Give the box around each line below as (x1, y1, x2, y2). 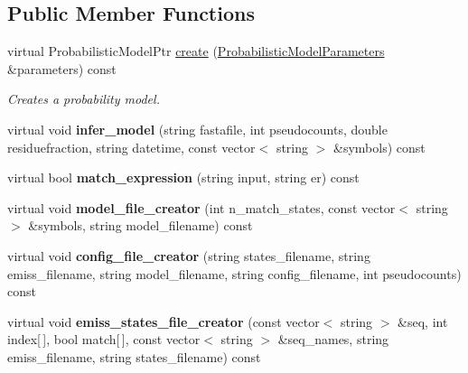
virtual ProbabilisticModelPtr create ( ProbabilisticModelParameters (7, 42, 385, 61)
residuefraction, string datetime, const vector (7, 137, 256, 156)
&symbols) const (332, 137, 426, 156)
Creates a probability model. (7, 89, 160, 108)
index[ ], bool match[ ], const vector (7, 330, 201, 349)
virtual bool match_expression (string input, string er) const (7, 168, 360, 187)
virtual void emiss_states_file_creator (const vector (7, 312, 320, 331)
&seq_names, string (277, 330, 389, 349)
